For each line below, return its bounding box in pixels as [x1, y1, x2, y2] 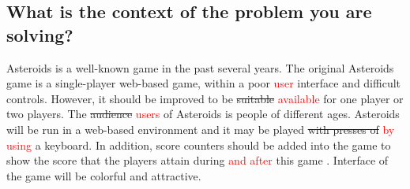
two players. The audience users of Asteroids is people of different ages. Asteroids [6, 106, 400, 122]
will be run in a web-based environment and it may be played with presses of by [6, 120, 395, 137]
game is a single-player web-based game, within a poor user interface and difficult [6, 75, 401, 91]
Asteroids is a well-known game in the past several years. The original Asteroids [6, 59, 394, 76]
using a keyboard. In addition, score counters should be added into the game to [6, 136, 391, 153]
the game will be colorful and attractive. [6, 167, 201, 183]
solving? [6, 22, 73, 46]
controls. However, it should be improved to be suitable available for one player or [6, 90, 404, 106]
